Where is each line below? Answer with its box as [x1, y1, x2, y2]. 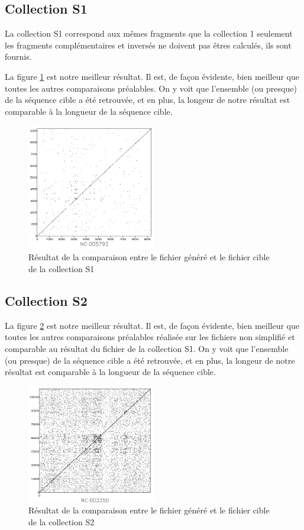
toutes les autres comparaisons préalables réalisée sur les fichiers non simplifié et [5, 331, 295, 343]
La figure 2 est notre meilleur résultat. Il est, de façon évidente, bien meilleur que [5, 319, 299, 331]
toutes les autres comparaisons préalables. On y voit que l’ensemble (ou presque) [5, 82, 297, 94]
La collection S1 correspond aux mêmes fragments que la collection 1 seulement [5, 27, 293, 40]
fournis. [5, 50, 32, 63]
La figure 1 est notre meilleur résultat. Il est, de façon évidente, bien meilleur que [5, 70, 299, 82]
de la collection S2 [28, 515, 95, 528]
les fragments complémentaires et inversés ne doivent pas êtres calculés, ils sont [5, 38, 292, 51]
